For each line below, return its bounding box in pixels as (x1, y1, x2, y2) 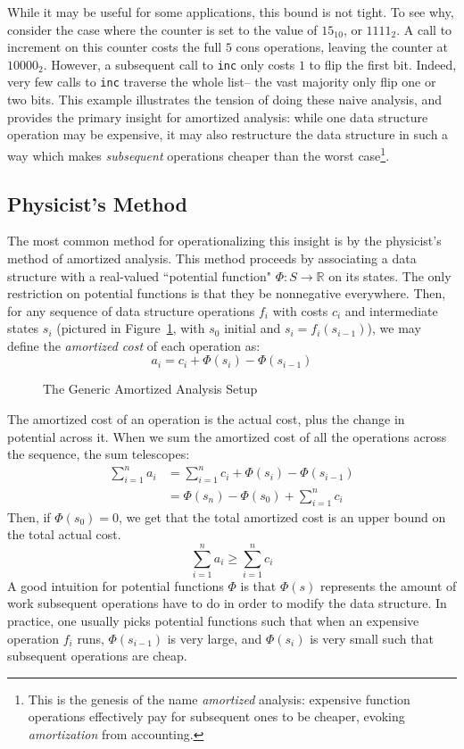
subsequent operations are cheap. (7, 646, 187, 665)
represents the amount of (319, 576, 457, 595)
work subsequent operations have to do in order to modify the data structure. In (7, 594, 447, 612)
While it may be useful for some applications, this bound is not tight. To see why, (7, 3, 454, 21)
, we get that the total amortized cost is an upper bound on (119, 507, 446, 526)
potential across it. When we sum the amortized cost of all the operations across (7, 427, 447, 445)
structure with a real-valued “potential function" (7, 266, 271, 285)
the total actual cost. (7, 525, 121, 544)
